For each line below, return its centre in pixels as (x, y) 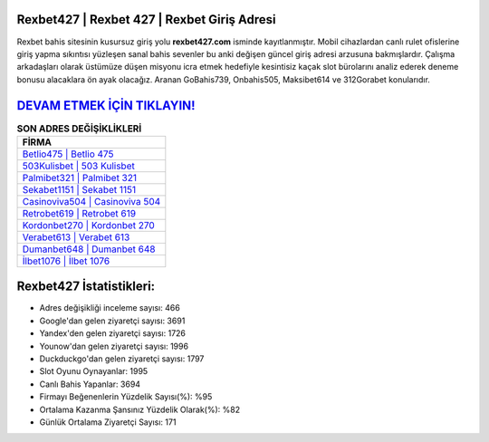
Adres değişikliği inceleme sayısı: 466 (110, 308)
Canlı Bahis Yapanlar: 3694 (90, 384)
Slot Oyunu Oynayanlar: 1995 (94, 371)
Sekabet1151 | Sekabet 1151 (79, 189)
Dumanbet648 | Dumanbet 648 (89, 249)
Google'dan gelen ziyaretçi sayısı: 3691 (112, 321)
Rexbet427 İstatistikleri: (86, 287)
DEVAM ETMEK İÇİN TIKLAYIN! (106, 106)
